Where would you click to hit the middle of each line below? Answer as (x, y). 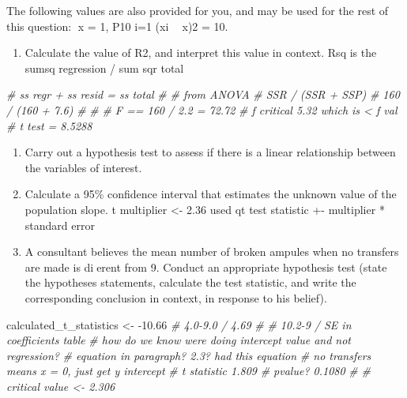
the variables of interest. (83, 167)
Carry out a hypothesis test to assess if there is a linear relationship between (210, 152)
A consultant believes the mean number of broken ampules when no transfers (212, 252)
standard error (60, 225)
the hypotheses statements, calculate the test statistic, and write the (190, 282)
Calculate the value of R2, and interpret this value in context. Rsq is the (201, 53)
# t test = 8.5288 (49, 125)
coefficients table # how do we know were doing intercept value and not (179, 340)
